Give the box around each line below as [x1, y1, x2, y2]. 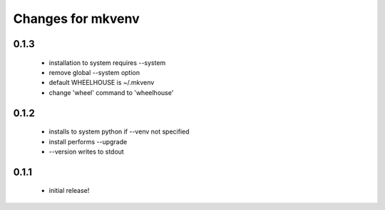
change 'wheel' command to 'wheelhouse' [48, 88, 174, 96]
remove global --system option [48, 68, 140, 76]
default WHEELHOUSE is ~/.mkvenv [48, 79, 155, 87]
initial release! [48, 186, 90, 195]
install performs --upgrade [48, 137, 128, 146]
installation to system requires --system [48, 58, 166, 67]
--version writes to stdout [48, 147, 124, 156]
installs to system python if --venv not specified [48, 127, 190, 136]
